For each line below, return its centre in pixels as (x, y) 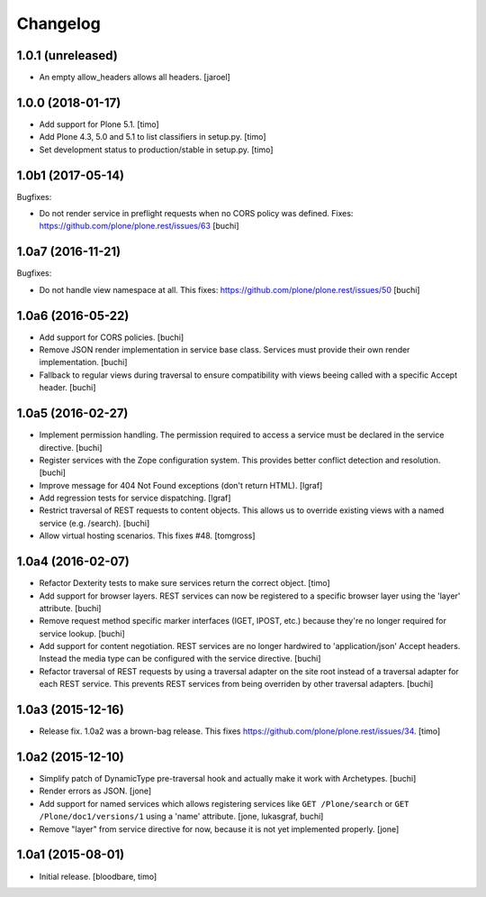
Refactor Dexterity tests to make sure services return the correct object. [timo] (184, 583)
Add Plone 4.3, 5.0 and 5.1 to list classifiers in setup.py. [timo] (153, 137)
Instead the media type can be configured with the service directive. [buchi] (180, 659)
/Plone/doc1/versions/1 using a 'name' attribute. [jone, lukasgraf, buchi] (181, 817)
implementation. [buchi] (83, 362)
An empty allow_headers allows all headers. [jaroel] (135, 78)
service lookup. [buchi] (82, 633)
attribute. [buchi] (70, 608)
